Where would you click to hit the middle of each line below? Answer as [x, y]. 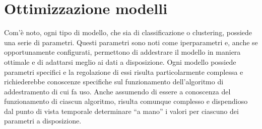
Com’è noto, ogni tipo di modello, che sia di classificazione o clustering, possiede [128, 32]
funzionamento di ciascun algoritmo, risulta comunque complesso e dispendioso [126, 101]
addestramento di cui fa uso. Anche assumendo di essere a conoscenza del [117, 91]
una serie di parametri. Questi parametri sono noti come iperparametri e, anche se [131, 42]
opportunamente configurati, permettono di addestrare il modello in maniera [122, 52]
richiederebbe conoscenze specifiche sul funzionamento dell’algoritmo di [114, 82]
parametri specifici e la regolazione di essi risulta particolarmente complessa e [124, 72]
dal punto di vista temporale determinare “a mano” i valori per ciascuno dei [121, 111]
